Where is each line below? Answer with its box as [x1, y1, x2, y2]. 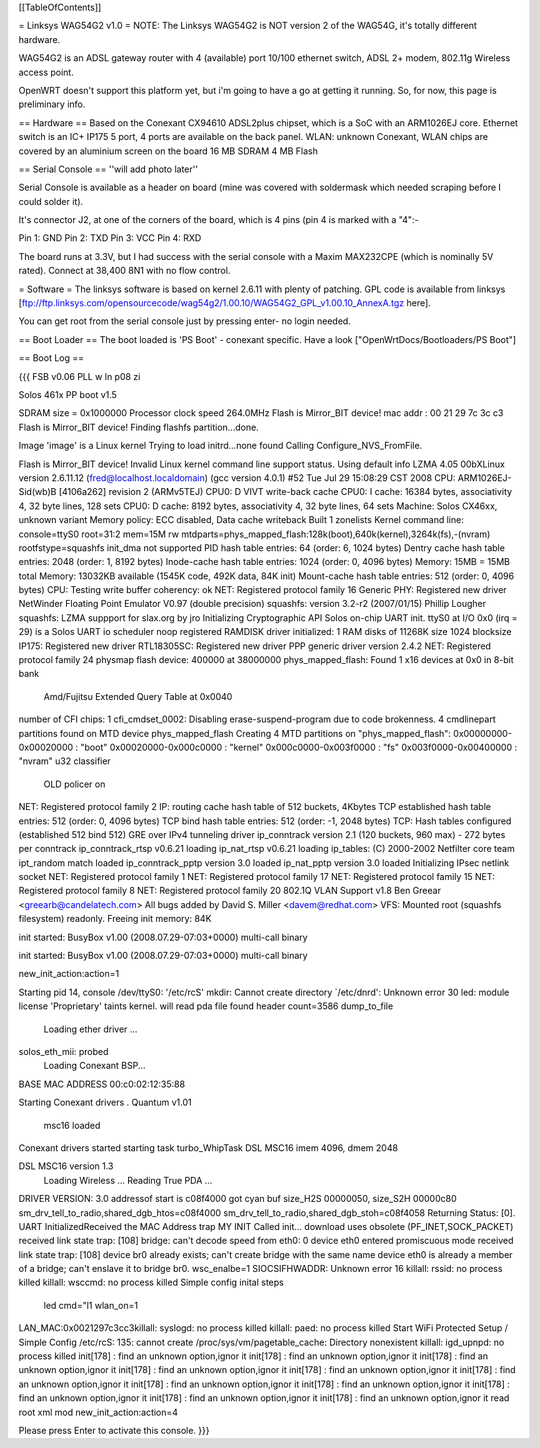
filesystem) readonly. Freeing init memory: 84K [18, 913, 212, 925]
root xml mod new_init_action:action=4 [18, 1406, 179, 1418]
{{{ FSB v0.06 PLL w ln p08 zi [18, 370, 141, 382]
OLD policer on [43, 778, 106, 790]
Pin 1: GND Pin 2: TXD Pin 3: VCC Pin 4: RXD [18, 232, 202, 244]
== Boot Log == [18, 352, 85, 364]
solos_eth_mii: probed [18, 1046, 109, 1057]
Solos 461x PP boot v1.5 [18, 388, 117, 400]
